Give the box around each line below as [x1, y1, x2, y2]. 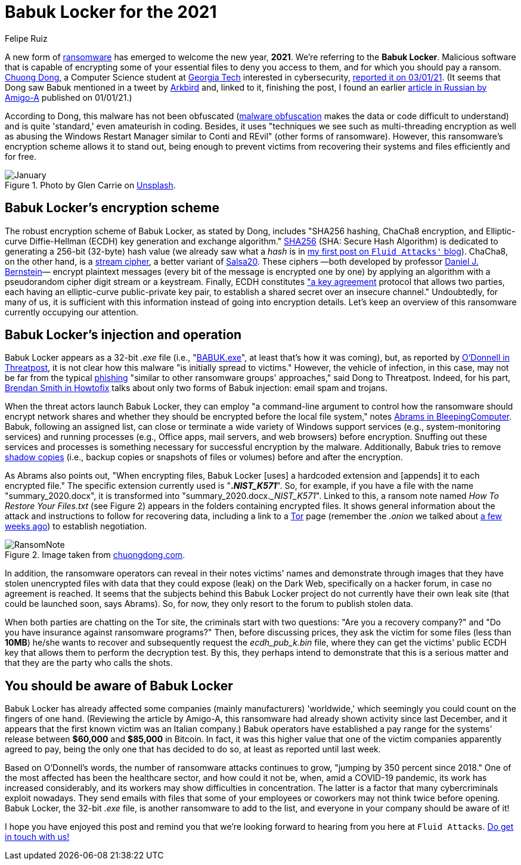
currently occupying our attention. [5, 306, 138, 317]
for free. [5, 151, 36, 162]
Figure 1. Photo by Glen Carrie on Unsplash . [5, 179, 176, 190]
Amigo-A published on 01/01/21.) [5, 92, 132, 103]
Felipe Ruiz [5, 33, 48, 44]
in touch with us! [5, 832, 70, 842]
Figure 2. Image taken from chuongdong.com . [5, 550, 185, 560]
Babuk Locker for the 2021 [5, 2, 217, 22]
